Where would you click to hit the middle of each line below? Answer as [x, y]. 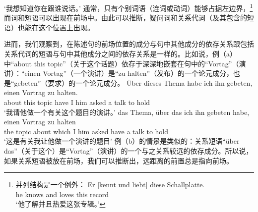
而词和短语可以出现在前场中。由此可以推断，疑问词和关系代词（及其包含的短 [129, 18]
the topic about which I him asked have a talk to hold [86, 131]
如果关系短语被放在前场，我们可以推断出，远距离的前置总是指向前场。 [119, 160]
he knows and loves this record [62, 194]
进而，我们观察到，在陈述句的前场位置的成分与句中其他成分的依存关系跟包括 [129, 44]
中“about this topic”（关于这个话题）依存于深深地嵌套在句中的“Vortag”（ [122, 63]
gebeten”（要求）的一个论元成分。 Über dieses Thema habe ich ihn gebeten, [133, 82]
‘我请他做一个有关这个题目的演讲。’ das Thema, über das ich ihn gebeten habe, [127, 112]
